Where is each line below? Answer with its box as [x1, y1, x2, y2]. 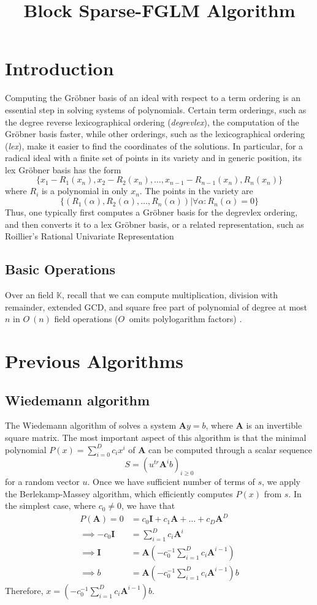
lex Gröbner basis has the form [5, 163, 121, 176]
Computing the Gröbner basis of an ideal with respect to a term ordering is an [5, 91, 301, 104]
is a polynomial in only [41, 184, 128, 197]
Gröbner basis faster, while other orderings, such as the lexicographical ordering [5, 127, 305, 140]
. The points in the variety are [139, 184, 253, 197]
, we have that [121, 499, 175, 512]
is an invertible [246, 419, 302, 432]
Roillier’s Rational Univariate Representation [5, 230, 174, 242]
